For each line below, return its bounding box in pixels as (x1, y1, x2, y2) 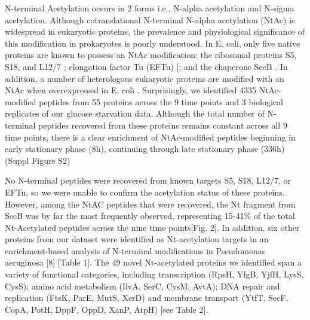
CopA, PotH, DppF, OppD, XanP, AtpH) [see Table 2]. (5, 303, 208, 315)
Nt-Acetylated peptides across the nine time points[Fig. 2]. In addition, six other (5, 221, 300, 233)
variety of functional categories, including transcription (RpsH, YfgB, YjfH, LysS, (5, 268, 304, 281)
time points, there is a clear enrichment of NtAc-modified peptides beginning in (5, 130, 296, 143)
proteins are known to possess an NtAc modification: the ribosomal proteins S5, (5, 48, 297, 61)
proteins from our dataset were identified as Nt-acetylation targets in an (5, 233, 269, 245)
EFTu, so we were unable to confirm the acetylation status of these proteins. (5, 185, 285, 198)
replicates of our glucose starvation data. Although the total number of (5, 107, 265, 120)
